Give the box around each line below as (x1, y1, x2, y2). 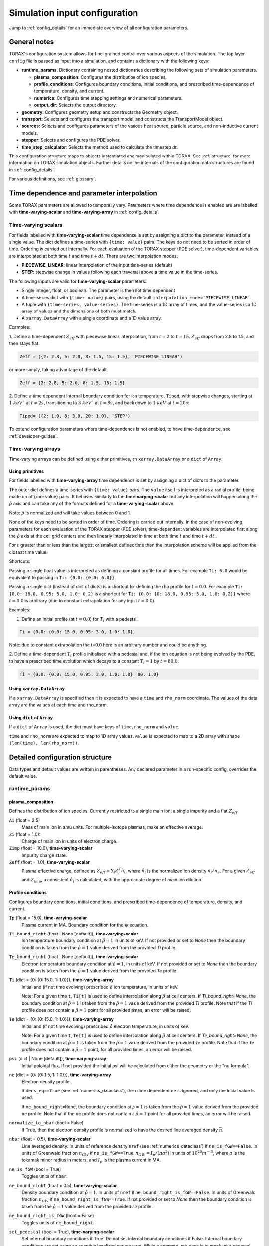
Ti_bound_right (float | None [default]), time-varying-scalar (9, 931, 139, 937)
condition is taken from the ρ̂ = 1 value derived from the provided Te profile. (21, 968, 178, 974)
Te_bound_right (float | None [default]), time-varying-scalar (9, 954, 139, 960)
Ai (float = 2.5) (9, 817, 40, 823)
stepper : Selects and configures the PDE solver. (21, 137, 121, 143)
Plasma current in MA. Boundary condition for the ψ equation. (21, 922, 149, 928)
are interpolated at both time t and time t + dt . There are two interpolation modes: (9, 253, 178, 259)
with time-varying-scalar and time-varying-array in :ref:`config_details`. (9, 209, 160, 215)
